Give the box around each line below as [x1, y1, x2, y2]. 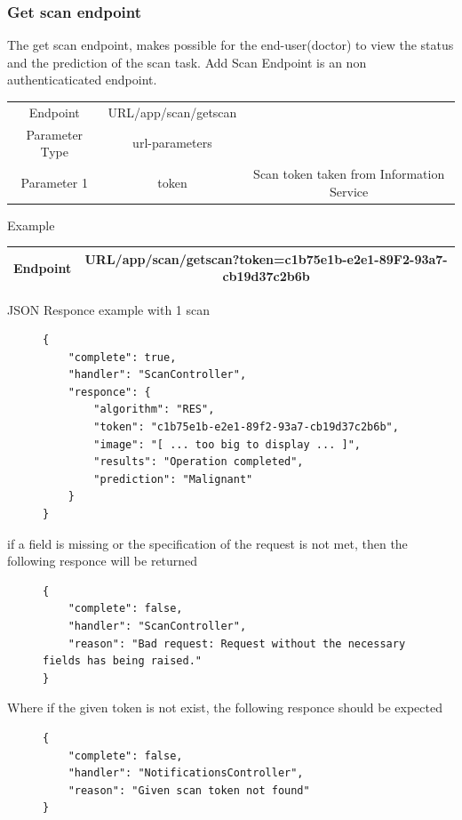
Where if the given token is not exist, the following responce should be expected [7, 698, 442, 717]
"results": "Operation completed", [93, 455, 304, 469]
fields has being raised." [43, 655, 202, 668]
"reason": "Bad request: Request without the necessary [68, 637, 406, 650]
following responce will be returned [7, 551, 198, 570]
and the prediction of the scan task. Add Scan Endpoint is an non [7, 52, 367, 71]
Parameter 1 [20, 173, 88, 191]
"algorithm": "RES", [93, 403, 215, 416]
